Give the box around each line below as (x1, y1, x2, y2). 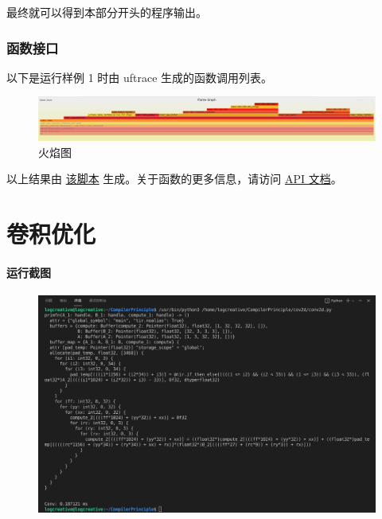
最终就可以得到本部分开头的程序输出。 (6, 4, 207, 20)
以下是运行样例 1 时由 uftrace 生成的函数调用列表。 (6, 68, 273, 85)
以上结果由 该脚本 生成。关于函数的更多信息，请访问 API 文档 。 (6, 170, 342, 187)
